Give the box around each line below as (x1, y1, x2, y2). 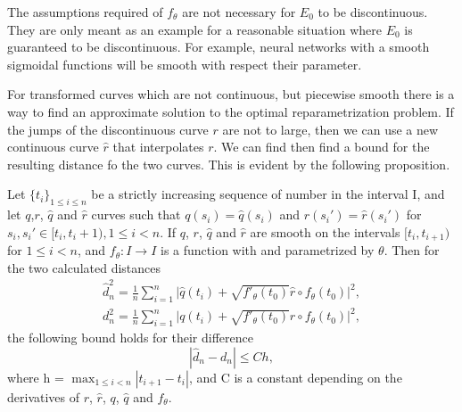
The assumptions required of (7, 3, 163, 21)
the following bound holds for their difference (7, 328, 253, 347)
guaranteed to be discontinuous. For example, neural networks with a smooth (7, 37, 430, 56)
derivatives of (7, 387, 80, 406)
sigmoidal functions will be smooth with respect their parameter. (7, 54, 362, 73)
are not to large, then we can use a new (222, 119, 439, 138)
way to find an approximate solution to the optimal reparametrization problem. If (7, 102, 454, 120)
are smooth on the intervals (250, 222, 400, 241)
